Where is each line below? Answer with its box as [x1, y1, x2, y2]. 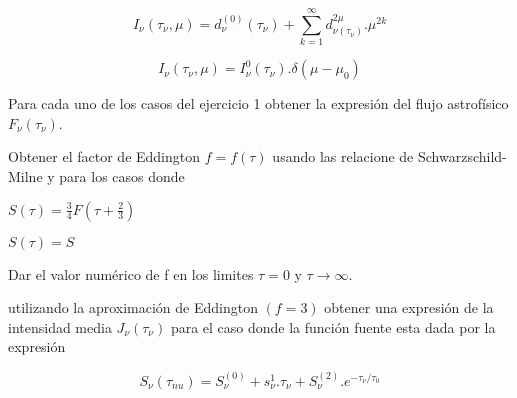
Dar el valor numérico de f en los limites [8, 263, 254, 284]
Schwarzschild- [417, 146, 507, 167]
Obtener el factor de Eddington [8, 146, 201, 167]
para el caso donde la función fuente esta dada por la [170, 316, 496, 337]
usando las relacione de [272, 146, 414, 167]
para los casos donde [59, 165, 185, 186]
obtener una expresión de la [324, 297, 494, 318]
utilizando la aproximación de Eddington [8, 297, 258, 318]
